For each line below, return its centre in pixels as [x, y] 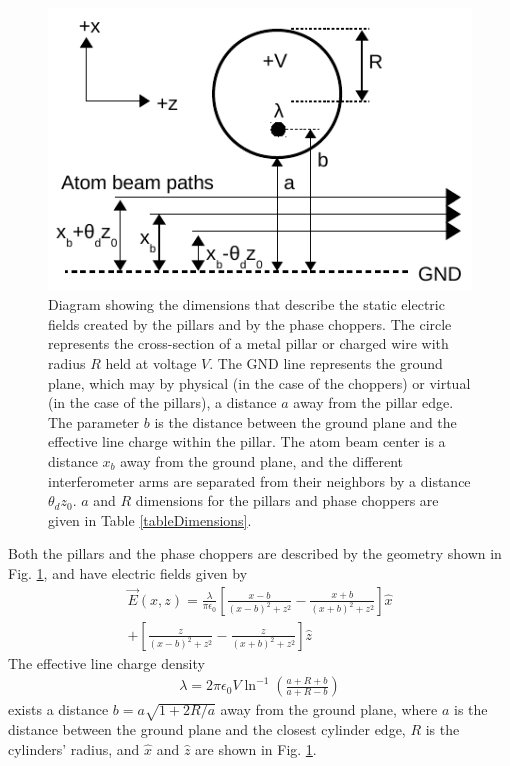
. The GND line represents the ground [326, 363]
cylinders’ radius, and [74, 748]
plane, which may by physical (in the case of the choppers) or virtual [259, 382]
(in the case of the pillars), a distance [162, 402]
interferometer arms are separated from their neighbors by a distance [259, 480]
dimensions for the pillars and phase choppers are [287, 500]
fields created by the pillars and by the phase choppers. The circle [250, 323]
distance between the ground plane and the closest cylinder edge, [207, 729]
